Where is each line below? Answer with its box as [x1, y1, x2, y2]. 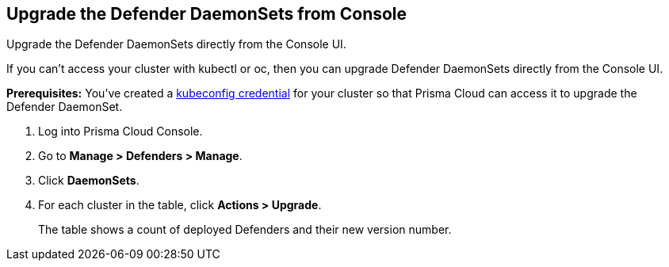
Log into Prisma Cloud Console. [38, 124, 203, 139]
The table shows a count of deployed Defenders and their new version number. [38, 223, 452, 237]
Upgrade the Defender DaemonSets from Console [6, 4, 407, 24]
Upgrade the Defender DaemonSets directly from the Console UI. [6, 37, 346, 51]
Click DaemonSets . [38, 174, 140, 188]
